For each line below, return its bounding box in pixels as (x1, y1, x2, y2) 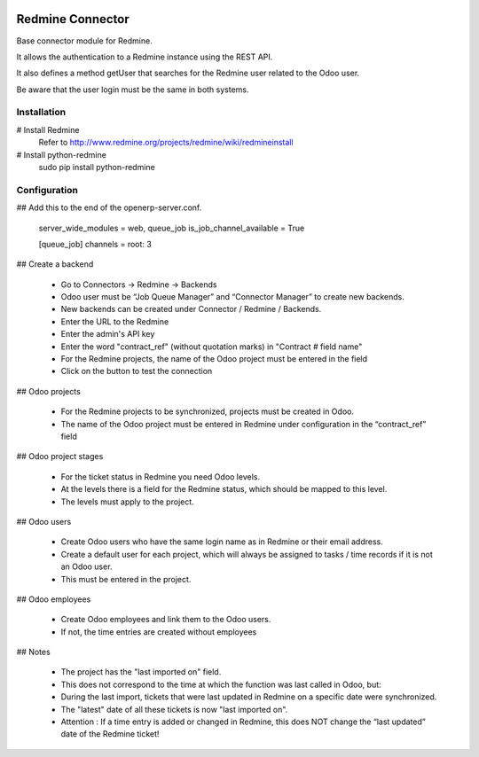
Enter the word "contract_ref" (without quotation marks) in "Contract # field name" (60, 341, 363, 352)
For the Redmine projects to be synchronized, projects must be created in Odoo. (60, 406, 355, 417)
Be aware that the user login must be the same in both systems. (16, 84, 249, 95)
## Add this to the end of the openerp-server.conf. (16, 202, 202, 213)
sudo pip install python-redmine (38, 162, 155, 172)
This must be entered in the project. (60, 574, 192, 584)
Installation (16, 106, 67, 119)
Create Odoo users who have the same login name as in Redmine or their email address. (60, 536, 383, 547)
